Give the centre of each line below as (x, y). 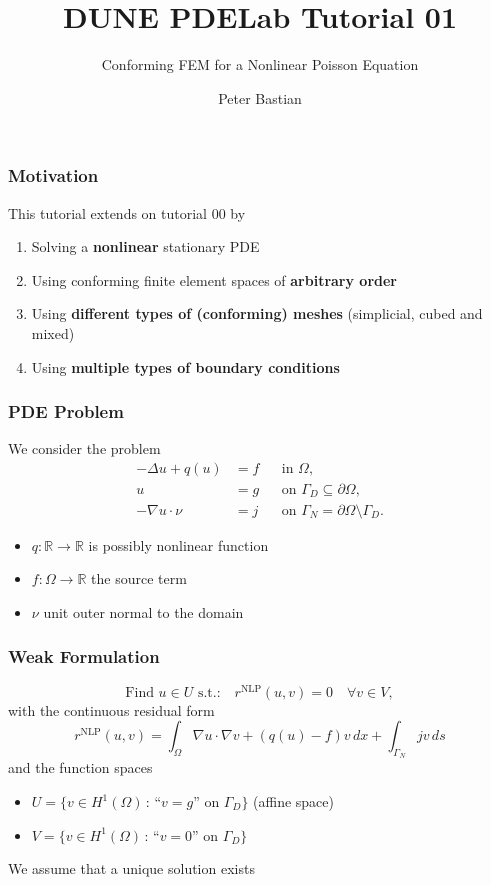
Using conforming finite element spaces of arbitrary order (214, 279)
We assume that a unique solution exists (131, 867)
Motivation (53, 175)
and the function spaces (80, 767)
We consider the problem (84, 448)
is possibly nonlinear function (178, 544)
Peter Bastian (260, 97)
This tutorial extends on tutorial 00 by (127, 212)
